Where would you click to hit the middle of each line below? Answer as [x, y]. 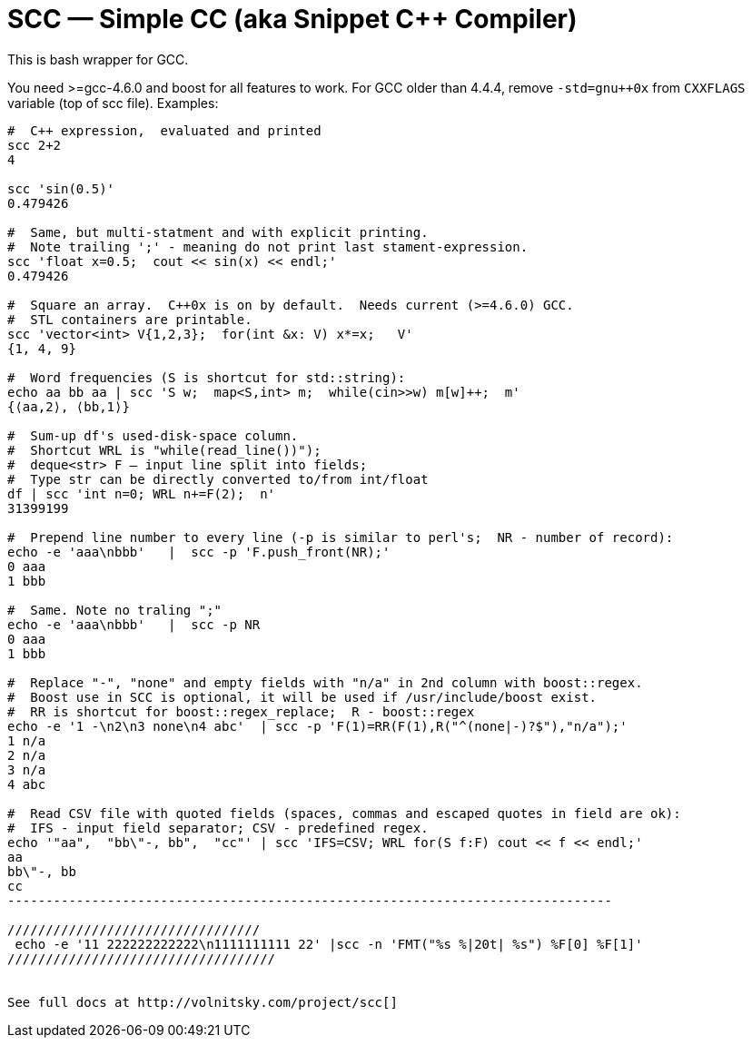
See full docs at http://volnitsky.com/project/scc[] [203, 1002]
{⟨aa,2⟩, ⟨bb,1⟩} [69, 406]
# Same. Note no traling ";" [115, 610]
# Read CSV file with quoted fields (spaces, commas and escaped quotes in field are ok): [344, 813]
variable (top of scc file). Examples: [113, 103]
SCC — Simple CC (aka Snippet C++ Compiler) [292, 19]
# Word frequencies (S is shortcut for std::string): [207, 377]
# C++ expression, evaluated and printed [164, 130]
